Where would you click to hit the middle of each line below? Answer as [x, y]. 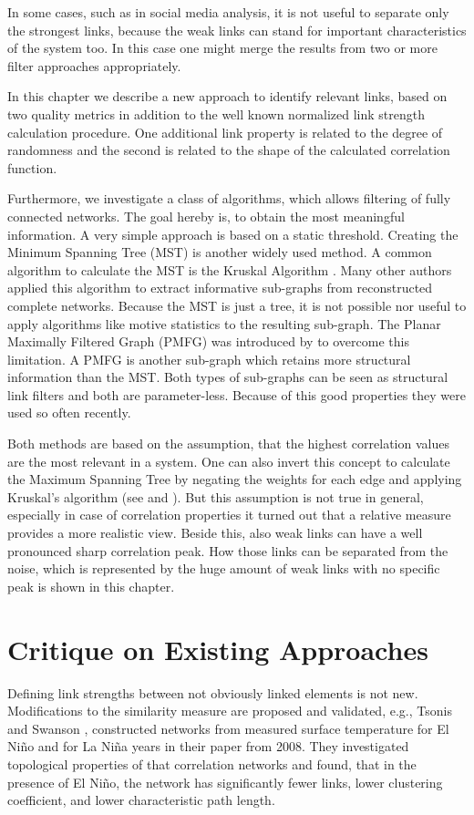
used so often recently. [69, 413]
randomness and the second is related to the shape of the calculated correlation [229, 150]
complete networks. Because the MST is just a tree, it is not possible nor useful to [237, 305]
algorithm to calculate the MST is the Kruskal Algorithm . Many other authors [230, 269]
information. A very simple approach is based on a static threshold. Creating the [233, 234]
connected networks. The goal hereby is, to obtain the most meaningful [206, 216]
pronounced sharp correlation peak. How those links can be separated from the [228, 550]
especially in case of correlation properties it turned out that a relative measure [229, 515]
